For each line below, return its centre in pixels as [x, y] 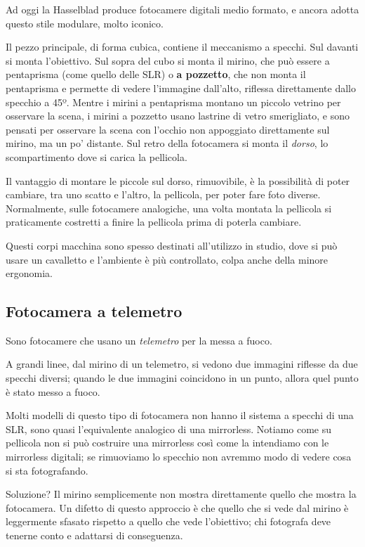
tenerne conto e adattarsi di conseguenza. [94, 535]
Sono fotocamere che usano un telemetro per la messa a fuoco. [139, 340]
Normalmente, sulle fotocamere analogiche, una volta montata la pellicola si [169, 208]
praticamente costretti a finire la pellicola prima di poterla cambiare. [154, 222]
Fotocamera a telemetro [94, 311]
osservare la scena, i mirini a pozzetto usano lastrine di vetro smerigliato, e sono [178, 116]
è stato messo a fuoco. [53, 391]
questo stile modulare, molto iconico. [85, 23]
